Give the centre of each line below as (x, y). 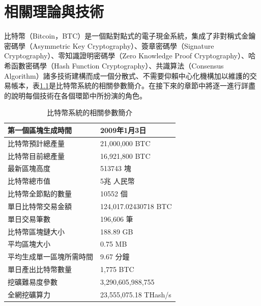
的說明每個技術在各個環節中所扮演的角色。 (75, 95)
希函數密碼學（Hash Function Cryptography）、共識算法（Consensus (114, 65)
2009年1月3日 (123, 130)
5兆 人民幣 (118, 181)
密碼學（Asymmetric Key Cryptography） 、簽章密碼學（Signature (109, 45)
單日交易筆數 (29, 218)
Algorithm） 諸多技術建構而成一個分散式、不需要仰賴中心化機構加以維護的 (127, 75)
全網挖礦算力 (29, 294)
